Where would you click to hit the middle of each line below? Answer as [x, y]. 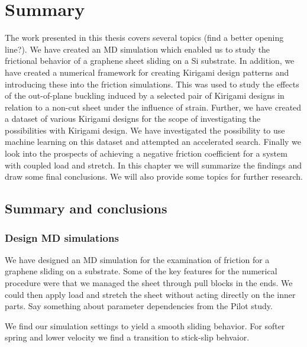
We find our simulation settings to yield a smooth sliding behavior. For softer [145, 325]
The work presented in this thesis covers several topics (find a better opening [144, 38]
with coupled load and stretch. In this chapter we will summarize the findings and [153, 165]
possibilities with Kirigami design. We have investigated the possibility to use [145, 130]
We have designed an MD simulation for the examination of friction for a [137, 259]
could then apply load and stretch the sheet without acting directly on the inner [150, 294]
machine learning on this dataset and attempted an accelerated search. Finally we [153, 142]
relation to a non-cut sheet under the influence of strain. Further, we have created [153, 107]
